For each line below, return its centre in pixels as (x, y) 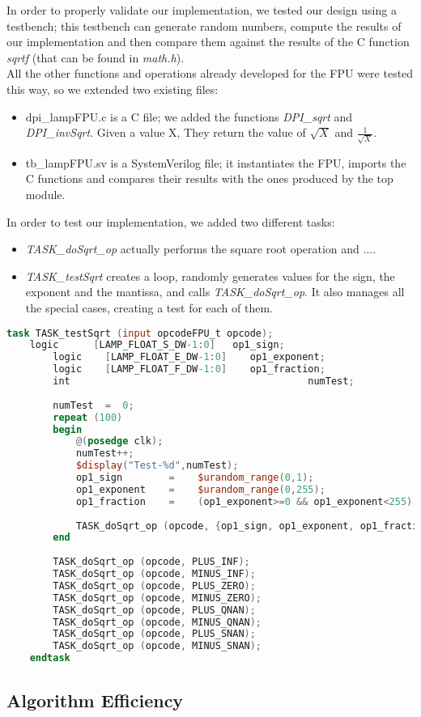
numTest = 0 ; (94, 405)
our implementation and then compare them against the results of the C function (208, 42)
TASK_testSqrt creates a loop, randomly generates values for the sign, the (210, 276)
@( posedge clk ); (119, 441)
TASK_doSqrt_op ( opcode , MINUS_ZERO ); (157, 598)
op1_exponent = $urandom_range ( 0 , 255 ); (200, 489)
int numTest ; (204, 382)
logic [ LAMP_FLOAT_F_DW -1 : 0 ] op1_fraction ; (189, 369)
